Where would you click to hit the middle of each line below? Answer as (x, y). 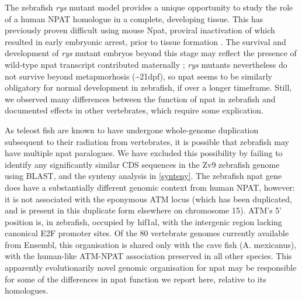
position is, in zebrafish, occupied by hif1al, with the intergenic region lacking (143, 221)
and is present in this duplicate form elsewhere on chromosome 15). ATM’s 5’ (143, 210)
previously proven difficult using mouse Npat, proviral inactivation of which (140, 30)
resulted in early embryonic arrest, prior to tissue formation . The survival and (145, 41)
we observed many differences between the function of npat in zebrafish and (140, 99)
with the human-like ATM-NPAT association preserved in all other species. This (148, 256)
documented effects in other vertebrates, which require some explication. (134, 110)
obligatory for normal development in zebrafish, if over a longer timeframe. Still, (148, 87)
